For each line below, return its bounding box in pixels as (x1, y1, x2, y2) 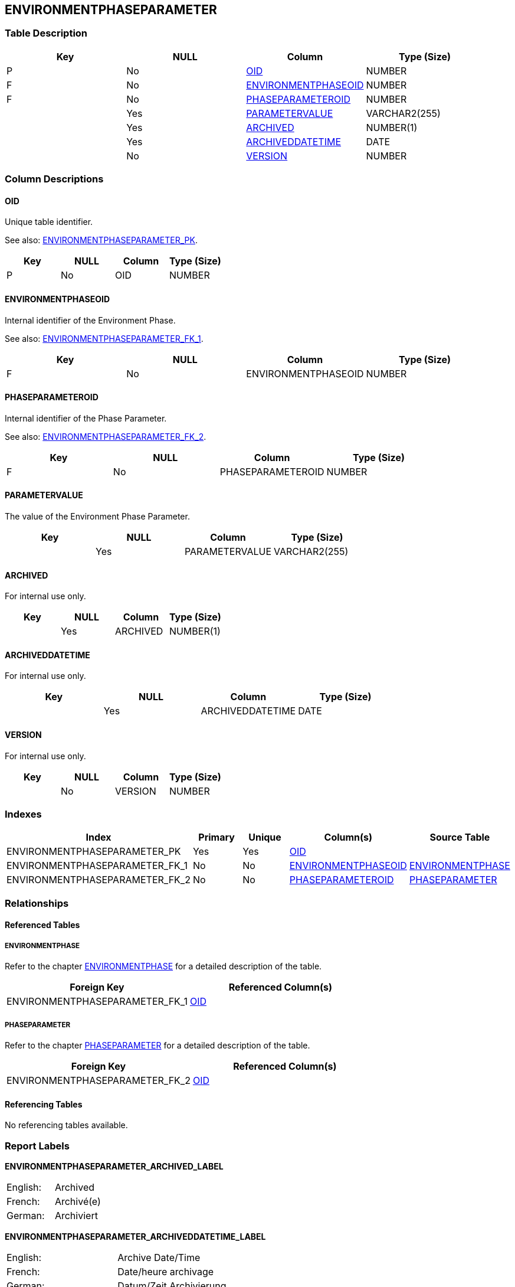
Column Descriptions (5, 173, 104, 185)
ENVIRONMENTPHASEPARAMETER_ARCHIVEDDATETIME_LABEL (5, 1231, 266, 1242)
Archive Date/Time (117, 1251, 201, 1263)
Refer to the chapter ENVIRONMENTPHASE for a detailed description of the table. (5, 961, 322, 972)
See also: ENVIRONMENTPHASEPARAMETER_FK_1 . (5, 333, 204, 344)
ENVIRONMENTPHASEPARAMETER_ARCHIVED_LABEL (5, 1161, 224, 1171)
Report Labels (5, 1139, 70, 1152)
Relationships (5, 897, 69, 909)
